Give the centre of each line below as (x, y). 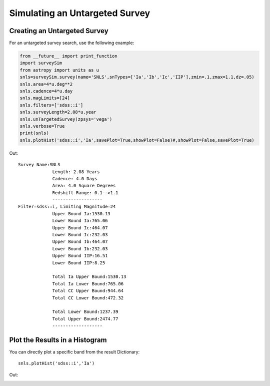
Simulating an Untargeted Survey (80, 13)
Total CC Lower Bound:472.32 (88, 298)
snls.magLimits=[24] (45, 98)
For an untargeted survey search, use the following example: (72, 43)
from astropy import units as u (59, 70)
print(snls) (34, 133)
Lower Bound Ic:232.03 (80, 235)
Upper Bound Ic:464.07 (80, 228)
